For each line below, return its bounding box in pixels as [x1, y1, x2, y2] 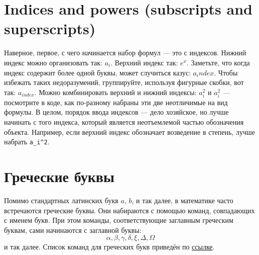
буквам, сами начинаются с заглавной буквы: [4, 224, 142, 235]
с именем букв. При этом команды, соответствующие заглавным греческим [4, 215, 233, 225]
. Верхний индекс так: [110, 57, 178, 67]
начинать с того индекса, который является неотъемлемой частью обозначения [4, 117, 244, 127]
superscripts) [4, 18, 96, 39]
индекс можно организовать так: [4, 57, 103, 67]
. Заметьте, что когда [186, 57, 250, 67]
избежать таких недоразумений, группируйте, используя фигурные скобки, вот [4, 77, 244, 88]
